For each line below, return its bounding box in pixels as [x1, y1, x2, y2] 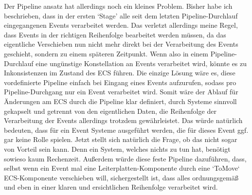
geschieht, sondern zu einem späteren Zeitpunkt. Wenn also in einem [4, 48, 208, 58]
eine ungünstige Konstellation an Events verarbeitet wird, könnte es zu [36, 58, 247, 68]
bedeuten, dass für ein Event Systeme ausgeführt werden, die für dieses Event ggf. [4, 124, 249, 135]
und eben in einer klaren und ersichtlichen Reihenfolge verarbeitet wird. [4, 182, 218, 192]
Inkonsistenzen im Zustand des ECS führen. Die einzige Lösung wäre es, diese [4, 68, 235, 78]
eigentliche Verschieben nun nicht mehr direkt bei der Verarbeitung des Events [4, 39, 238, 49]
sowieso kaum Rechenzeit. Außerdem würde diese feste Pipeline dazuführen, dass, [4, 153, 247, 163]
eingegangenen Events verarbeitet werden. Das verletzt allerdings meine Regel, [4, 20, 238, 30]
